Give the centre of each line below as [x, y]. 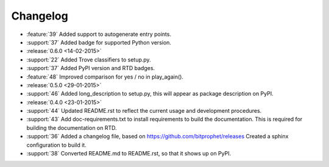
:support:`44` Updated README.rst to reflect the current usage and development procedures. [144, 111]
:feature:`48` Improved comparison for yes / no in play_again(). [105, 77]
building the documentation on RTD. [72, 127]
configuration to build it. [56, 145]
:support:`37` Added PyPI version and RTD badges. [91, 68]
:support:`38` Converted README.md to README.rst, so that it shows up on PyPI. [129, 154]
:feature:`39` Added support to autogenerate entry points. [99, 34]
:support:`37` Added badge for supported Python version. [99, 42]
